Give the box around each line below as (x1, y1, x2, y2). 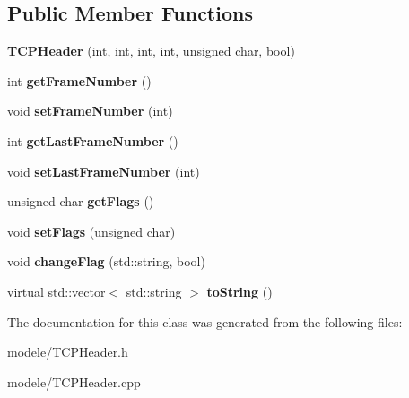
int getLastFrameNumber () (7, 131, 178, 150)
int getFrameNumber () (7, 71, 152, 90)
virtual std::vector (7, 281, 106, 300)
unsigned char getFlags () (7, 192, 154, 211)
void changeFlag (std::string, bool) (7, 252, 205, 271)
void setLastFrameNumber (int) (7, 161, 200, 180)
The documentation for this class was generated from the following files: (7, 312, 403, 331)
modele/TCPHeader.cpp (7, 372, 141, 391)
